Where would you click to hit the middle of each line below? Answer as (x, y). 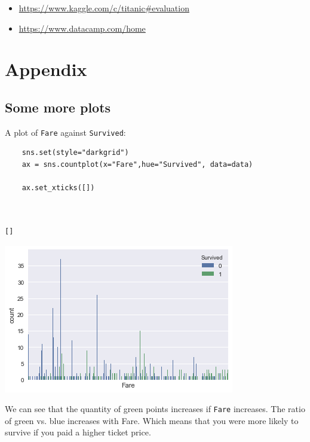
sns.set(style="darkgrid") (75, 153)
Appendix (46, 69)
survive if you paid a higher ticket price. (78, 432)
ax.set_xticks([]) (58, 188)
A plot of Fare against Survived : (65, 132)
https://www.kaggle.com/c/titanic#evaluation (104, 8)
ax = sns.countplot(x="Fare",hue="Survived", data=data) (137, 165)
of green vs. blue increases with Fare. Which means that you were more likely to (152, 420)
